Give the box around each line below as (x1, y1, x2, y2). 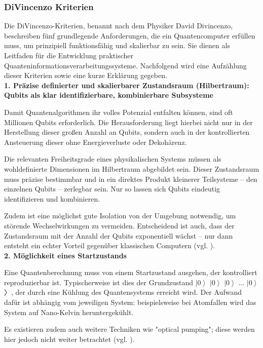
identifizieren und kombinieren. (4, 193, 100, 204)
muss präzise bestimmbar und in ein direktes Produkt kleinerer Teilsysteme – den (4, 173, 257, 184)
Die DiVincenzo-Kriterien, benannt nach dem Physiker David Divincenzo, (4, 20, 233, 31)
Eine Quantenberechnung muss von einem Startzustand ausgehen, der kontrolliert (4, 267, 257, 278)
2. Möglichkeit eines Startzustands (4, 250, 127, 260)
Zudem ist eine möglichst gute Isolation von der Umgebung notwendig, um (4, 210, 236, 221)
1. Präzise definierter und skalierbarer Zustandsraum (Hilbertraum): (4, 80, 249, 90)
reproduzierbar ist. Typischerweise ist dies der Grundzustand (4, 277, 194, 287)
